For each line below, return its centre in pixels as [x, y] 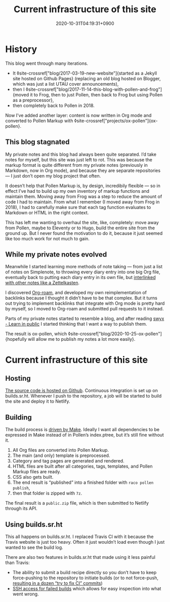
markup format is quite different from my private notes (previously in [77, 165]
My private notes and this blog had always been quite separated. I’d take [81, 154]
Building [18, 417]
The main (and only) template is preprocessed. [61, 455]
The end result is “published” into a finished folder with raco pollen [83, 482]
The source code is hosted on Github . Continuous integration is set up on [81, 391]
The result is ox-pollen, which [36, 334]
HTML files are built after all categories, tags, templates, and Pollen [82, 466]
